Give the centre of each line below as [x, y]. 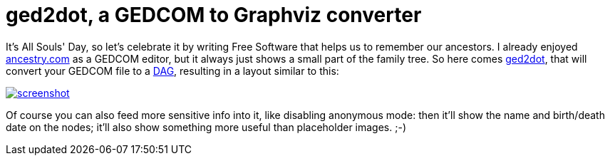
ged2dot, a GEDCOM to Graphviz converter [214, 15]
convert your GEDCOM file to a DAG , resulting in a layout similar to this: [172, 71]
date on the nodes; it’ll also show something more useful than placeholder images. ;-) [206, 127]
